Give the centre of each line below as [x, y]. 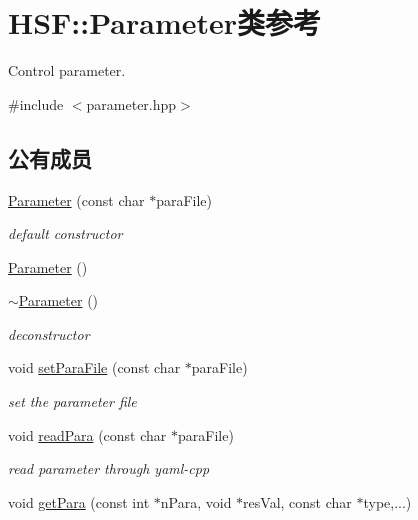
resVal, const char [297, 501]
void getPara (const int [79, 501]
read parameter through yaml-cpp [109, 468]
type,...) [387, 501]
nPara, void [196, 501]
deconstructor [49, 333]
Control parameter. [67, 70]
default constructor [65, 233]
